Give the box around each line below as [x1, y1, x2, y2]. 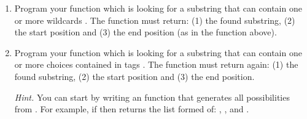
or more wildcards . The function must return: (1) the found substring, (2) [14, 13, 295, 26]
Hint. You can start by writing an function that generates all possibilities [14, 90, 290, 103]
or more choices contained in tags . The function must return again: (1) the [14, 58, 298, 71]
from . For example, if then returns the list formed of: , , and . [14, 103, 249, 115]
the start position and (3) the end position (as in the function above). [14, 26, 277, 38]
